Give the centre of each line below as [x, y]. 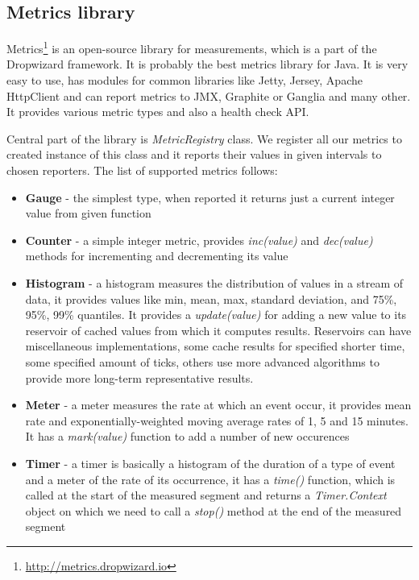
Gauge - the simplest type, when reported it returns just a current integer [210, 197]
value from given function [88, 213]
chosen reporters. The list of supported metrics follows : [142, 170]
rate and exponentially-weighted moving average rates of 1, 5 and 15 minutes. [217, 420]
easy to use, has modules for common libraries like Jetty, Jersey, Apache [185, 80]
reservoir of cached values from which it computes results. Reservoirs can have [218, 330]
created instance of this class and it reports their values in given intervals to [194, 154]
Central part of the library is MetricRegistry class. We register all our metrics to [204, 138]
